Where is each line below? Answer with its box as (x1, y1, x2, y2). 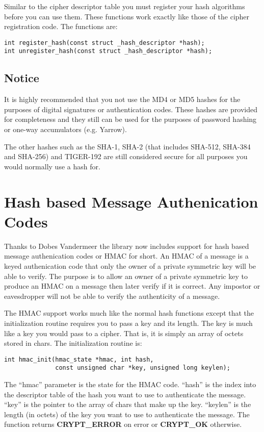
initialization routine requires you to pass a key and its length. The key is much (4, 317, 253, 328)
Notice (4, 70, 39, 86)
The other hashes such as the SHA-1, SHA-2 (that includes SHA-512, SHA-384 (4, 141, 251, 151)
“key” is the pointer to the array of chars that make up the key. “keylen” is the (4, 399, 251, 410)
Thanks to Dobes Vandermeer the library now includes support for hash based (4, 240, 249, 251)
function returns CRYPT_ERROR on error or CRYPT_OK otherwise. (4, 419, 242, 429)
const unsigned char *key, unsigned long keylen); (55, 364, 230, 372)
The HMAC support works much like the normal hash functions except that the (4, 308, 254, 318)
